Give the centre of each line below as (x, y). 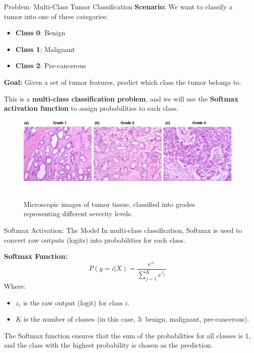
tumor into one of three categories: (56, 16)
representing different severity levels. (78, 214)
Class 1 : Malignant (45, 49)
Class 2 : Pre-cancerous (51, 65)
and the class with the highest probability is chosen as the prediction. (108, 345)
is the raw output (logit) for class (73, 302)
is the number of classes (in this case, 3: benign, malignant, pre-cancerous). (136, 319)
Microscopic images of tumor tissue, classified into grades (109, 204)
